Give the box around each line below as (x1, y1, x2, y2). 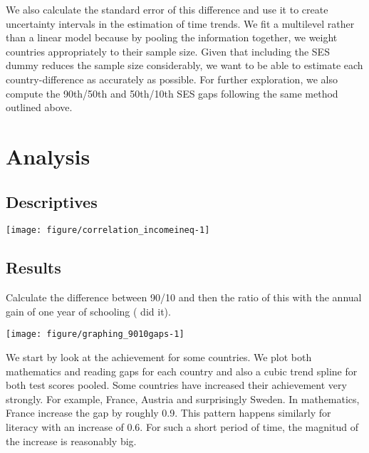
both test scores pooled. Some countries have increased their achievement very (6, 377, 347, 392)
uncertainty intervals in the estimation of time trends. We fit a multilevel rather (6, 16, 355, 31)
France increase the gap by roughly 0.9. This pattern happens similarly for (6, 405, 331, 420)
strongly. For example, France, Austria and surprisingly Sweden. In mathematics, (6, 391, 360, 406)
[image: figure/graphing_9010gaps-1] (6, 329, 184, 340)
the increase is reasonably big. (6, 433, 137, 448)
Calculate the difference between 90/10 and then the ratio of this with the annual (6, 290, 362, 305)
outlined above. (6, 100, 73, 115)
